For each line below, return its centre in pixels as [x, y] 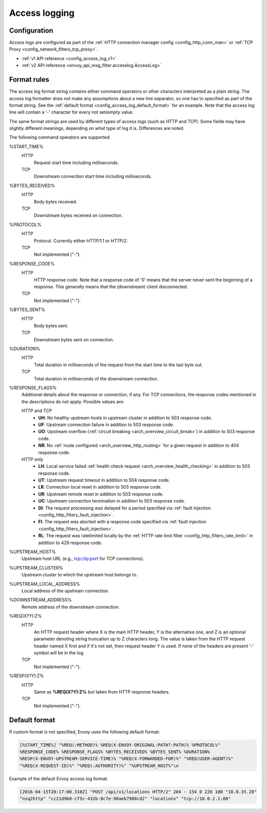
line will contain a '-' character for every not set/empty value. [71, 112]
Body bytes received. [56, 201]
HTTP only [32, 459]
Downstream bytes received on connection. [78, 215]
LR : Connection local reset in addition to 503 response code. [100, 487]
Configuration [31, 31]
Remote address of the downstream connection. [71, 607]
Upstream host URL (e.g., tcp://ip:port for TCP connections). [83, 559]
